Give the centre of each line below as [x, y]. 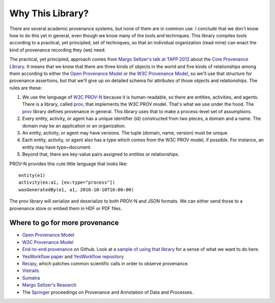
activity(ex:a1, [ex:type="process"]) [67, 183]
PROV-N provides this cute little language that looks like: [68, 164]
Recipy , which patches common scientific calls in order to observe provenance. [105, 263]
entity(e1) [32, 175]
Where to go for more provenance [64, 223]
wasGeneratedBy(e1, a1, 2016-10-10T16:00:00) [76, 190]
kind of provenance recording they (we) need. [58, 50]
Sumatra [31, 277]
